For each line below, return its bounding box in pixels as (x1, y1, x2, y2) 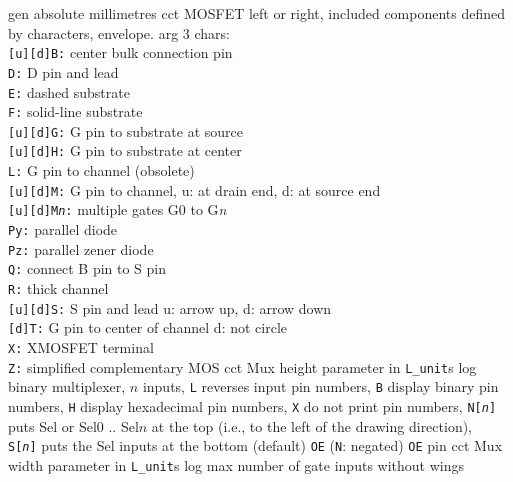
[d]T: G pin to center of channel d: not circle (8, 317, 288, 338)
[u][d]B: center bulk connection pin (8, 42, 233, 63)
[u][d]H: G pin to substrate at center (8, 140, 242, 161)
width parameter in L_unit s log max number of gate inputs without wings (8, 454, 464, 475)
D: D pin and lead (8, 61, 119, 82)
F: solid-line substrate (8, 101, 143, 122)
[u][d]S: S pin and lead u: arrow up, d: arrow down (8, 297, 332, 318)
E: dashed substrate (8, 81, 130, 102)
